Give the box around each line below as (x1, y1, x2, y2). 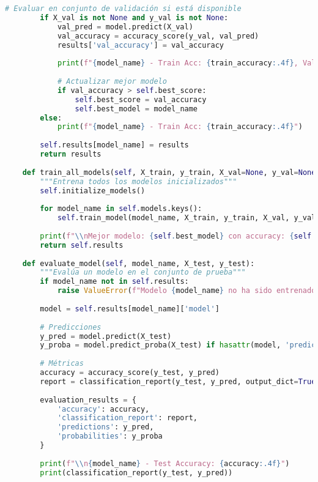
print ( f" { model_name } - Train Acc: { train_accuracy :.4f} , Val (57, 59, 316, 68)
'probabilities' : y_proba (57, 432, 163, 441)
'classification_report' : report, (57, 413, 198, 423)
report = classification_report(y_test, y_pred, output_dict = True (40, 377, 316, 386)
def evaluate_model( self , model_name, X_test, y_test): (22, 259, 255, 268)
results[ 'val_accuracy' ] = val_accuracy (57, 40, 224, 50)
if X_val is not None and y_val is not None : (40, 13, 229, 22)
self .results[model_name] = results (40, 141, 189, 150)
